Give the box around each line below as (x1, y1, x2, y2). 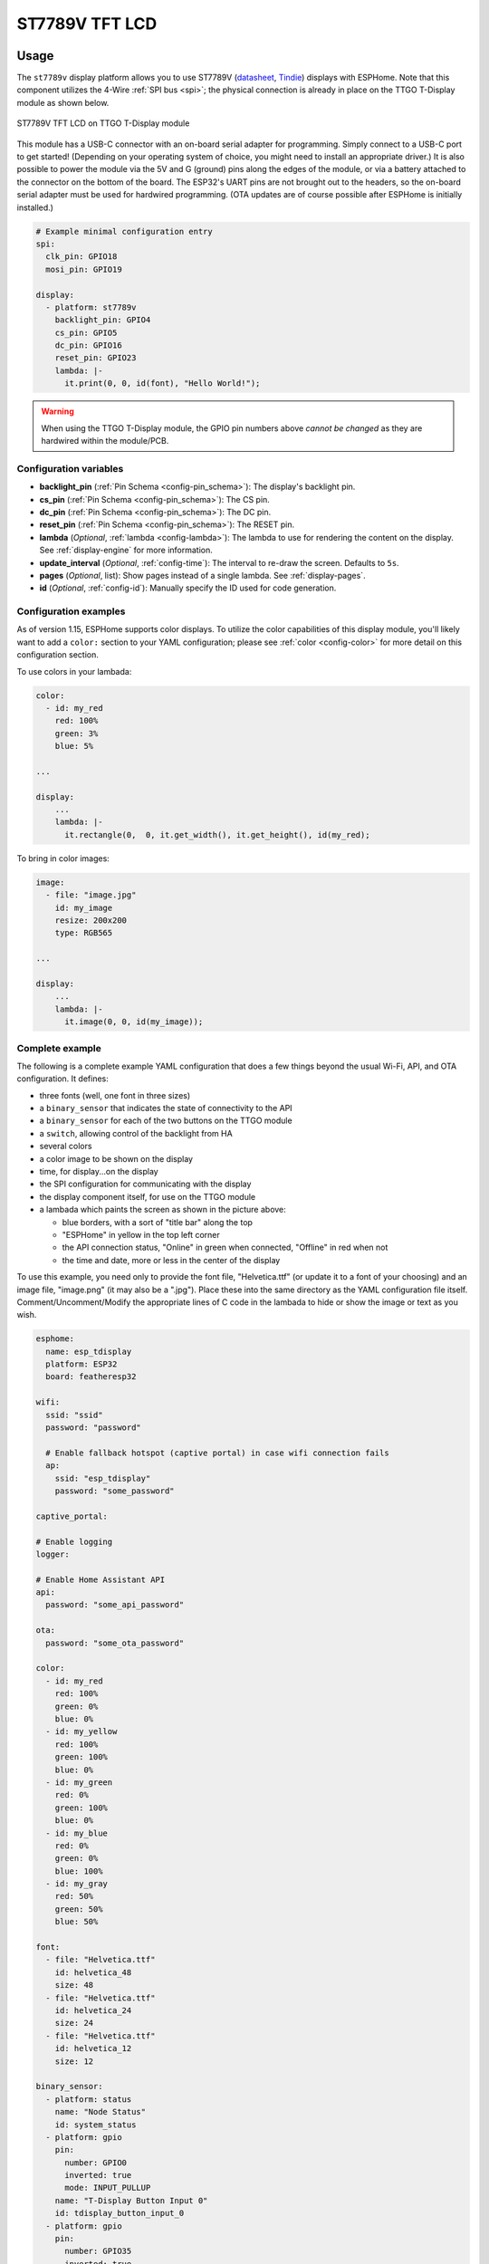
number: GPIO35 (64, 2246, 132, 2257)
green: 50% (54, 1904, 103, 1914)
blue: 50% (54, 1916, 99, 1927)
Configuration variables (16, 462, 124, 475)
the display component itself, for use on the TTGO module (39, 1191, 256, 1202)
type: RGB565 (54, 928, 113, 938)
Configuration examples (16, 605, 126, 618)
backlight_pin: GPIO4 (54, 315, 151, 325)
